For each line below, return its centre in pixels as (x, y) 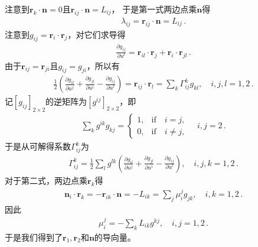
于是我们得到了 (34, 237)
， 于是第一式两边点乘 (154, 9)
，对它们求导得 (97, 34)
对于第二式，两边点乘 (46, 180)
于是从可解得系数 (38, 146)
